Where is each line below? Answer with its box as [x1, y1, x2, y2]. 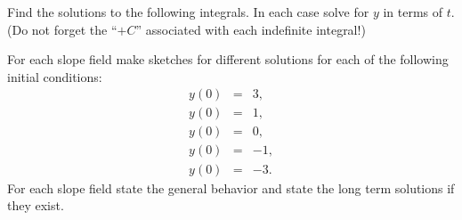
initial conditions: [7, 67, 102, 86]
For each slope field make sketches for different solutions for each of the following [7, 50, 449, 69]
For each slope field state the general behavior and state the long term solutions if [7, 178, 455, 197]
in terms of [383, 3, 443, 20]
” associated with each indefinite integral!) [135, 20, 366, 38]
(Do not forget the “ [7, 20, 118, 38]
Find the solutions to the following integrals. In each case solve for [7, 3, 369, 20]
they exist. [7, 196, 64, 215]
